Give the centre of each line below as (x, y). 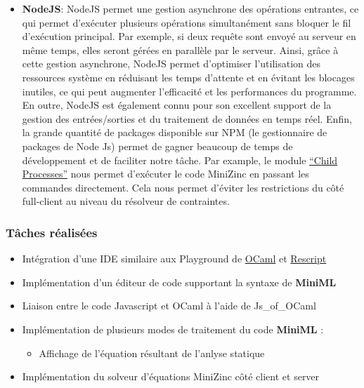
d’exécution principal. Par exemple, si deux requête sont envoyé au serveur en (189, 36)
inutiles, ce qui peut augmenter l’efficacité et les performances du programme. (189, 91)
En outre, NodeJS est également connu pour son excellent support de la (177, 105)
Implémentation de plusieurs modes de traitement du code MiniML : (173, 329)
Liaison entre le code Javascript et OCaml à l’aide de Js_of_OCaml (169, 306)
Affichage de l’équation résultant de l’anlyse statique (152, 353)
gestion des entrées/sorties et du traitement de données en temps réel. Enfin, (187, 118)
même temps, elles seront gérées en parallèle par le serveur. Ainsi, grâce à (180, 49)
